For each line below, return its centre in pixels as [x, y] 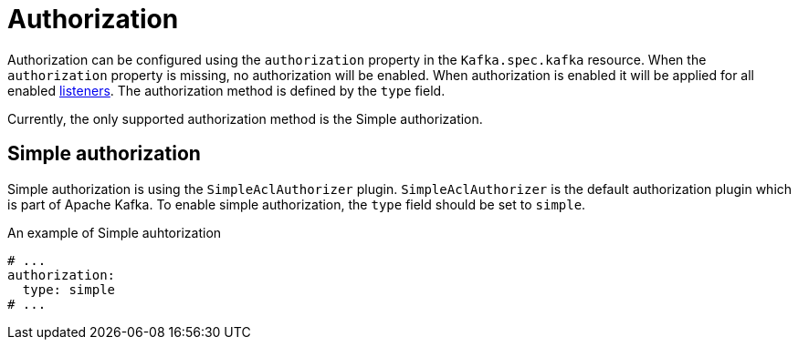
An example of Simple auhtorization [115, 232]
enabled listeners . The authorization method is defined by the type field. [226, 90]
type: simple [69, 289]
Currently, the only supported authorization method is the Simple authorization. [245, 118]
